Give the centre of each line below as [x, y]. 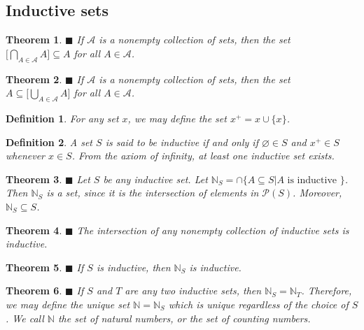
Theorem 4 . [34, 230]
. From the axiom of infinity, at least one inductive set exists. [203, 156]
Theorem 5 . [34, 267]
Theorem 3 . [34, 179]
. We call [25, 318]
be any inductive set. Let [155, 179]
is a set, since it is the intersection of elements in [153, 193]
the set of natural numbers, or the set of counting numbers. [184, 318]
